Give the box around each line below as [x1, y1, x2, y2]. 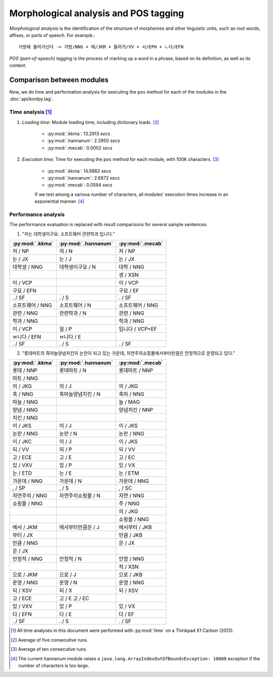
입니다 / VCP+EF [119, 325, 157, 332]
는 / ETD [12, 470, 32, 477]
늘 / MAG [119, 399, 140, 406]
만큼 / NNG [12, 539, 38, 546]
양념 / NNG [12, 406, 38, 413]
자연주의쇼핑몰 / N [59, 492, 101, 499]
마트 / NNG [12, 375, 38, 382]
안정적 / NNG [12, 556, 43, 563]
